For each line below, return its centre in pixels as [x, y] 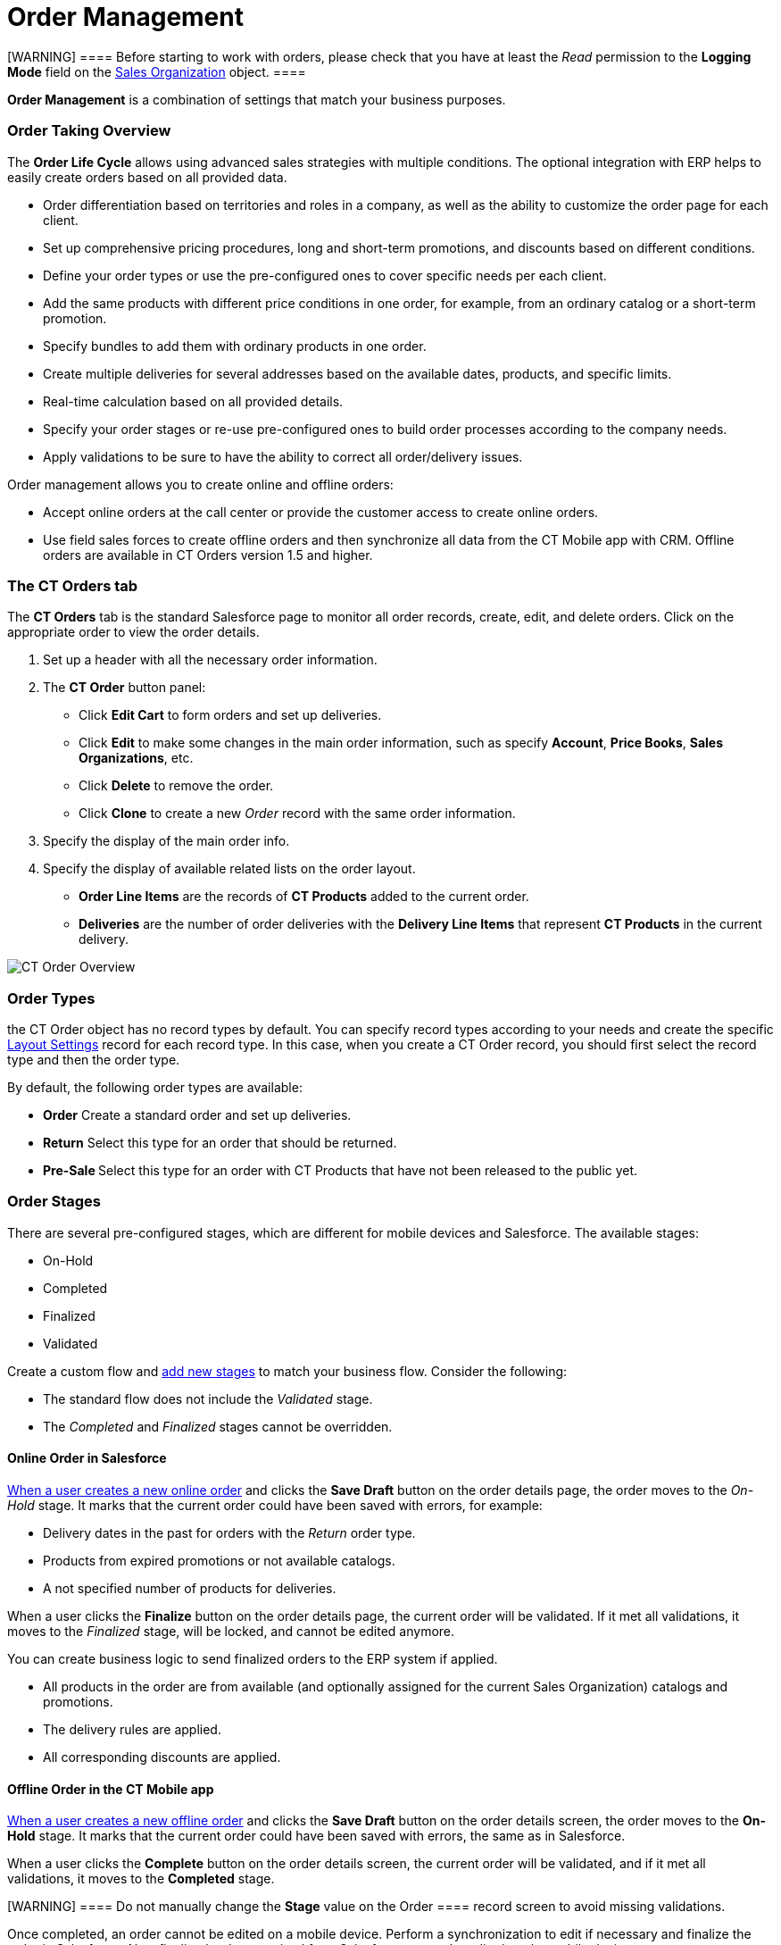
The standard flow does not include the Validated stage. [208, 1398]
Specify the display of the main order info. [166, 841]
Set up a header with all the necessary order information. [210, 660]
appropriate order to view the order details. [133, 632]
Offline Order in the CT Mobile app [111, 1789]
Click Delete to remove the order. [176, 786]
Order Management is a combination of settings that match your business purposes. [257, 99]
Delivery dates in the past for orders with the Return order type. [229, 1532]
